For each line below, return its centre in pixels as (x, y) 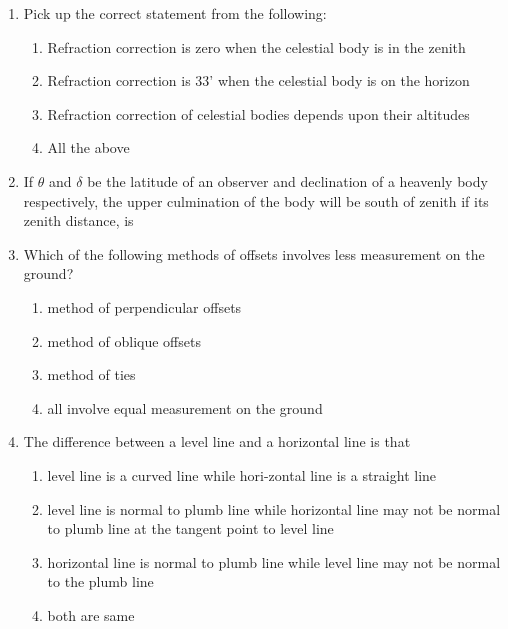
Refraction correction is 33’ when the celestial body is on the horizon (258, 80)
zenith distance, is (78, 220)
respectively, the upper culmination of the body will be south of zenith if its (256, 200)
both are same (91, 614)
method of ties (91, 374)
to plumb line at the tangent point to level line (190, 528)
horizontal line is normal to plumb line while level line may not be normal (274, 561)
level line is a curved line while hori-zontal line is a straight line (242, 474)
